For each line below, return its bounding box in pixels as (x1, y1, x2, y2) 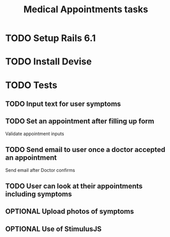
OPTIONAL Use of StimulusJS (5, 224, 102, 233)
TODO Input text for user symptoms (5, 99, 121, 108)
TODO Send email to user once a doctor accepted (5, 145, 166, 154)
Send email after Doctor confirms (5, 167, 76, 173)
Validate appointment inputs (5, 131, 64, 137)
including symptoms (5, 189, 72, 198)
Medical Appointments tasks (23, 4, 149, 15)
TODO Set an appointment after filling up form (5, 117, 155, 126)
